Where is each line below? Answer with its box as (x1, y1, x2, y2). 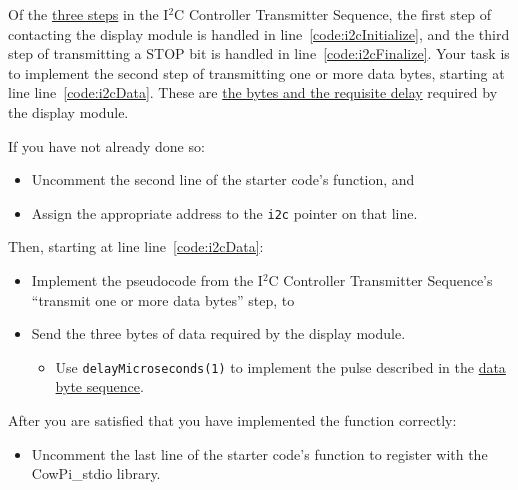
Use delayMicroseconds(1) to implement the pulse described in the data (55, 356, 506, 377)
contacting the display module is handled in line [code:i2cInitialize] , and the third (8, 23, 510, 44)
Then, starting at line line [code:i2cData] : (8, 236, 264, 257)
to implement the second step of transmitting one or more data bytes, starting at (8, 62, 505, 83)
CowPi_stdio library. (31, 463, 161, 484)
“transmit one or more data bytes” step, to (31, 289, 295, 310)
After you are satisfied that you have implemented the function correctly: (8, 410, 457, 431)
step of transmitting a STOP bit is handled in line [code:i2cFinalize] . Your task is (8, 43, 510, 64)
